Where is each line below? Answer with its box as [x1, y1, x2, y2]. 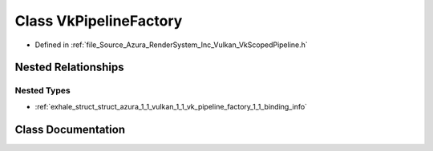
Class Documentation [14, 122, 126, 136]
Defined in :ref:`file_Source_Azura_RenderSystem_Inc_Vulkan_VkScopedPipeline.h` [34, 40, 308, 50]
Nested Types [14, 85, 71, 96]
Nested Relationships [14, 61, 124, 74]
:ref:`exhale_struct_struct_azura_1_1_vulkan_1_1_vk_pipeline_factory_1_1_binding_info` [34, 101, 308, 111]
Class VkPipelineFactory [14, 12, 183, 30]
